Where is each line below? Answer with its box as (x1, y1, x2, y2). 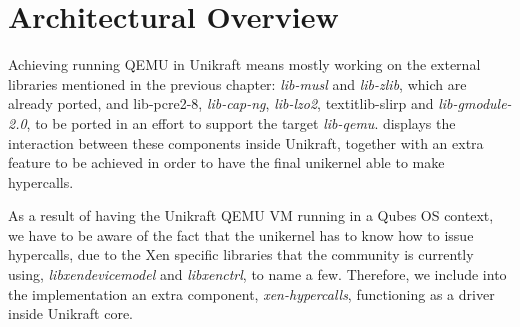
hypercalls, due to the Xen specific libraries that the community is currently (8, 244, 474, 265)
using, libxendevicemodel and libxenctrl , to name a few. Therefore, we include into (8, 264, 507, 285)
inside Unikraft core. (8, 303, 134, 324)
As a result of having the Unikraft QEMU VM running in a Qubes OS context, (8, 205, 494, 226)
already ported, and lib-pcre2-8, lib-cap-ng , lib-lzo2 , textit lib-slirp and (8, 93, 434, 114)
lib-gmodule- (438, 93, 512, 114)
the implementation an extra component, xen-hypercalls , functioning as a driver (8, 283, 495, 304)
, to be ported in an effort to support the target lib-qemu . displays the (26, 112, 456, 133)
